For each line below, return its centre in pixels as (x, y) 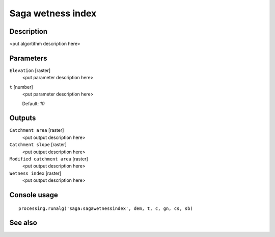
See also (23, 223)
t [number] (21, 87)
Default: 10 (34, 103)
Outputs (23, 118)
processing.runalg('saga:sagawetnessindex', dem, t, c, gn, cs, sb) (106, 208)
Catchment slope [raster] (38, 145)
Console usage (34, 195)
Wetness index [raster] (35, 173)
